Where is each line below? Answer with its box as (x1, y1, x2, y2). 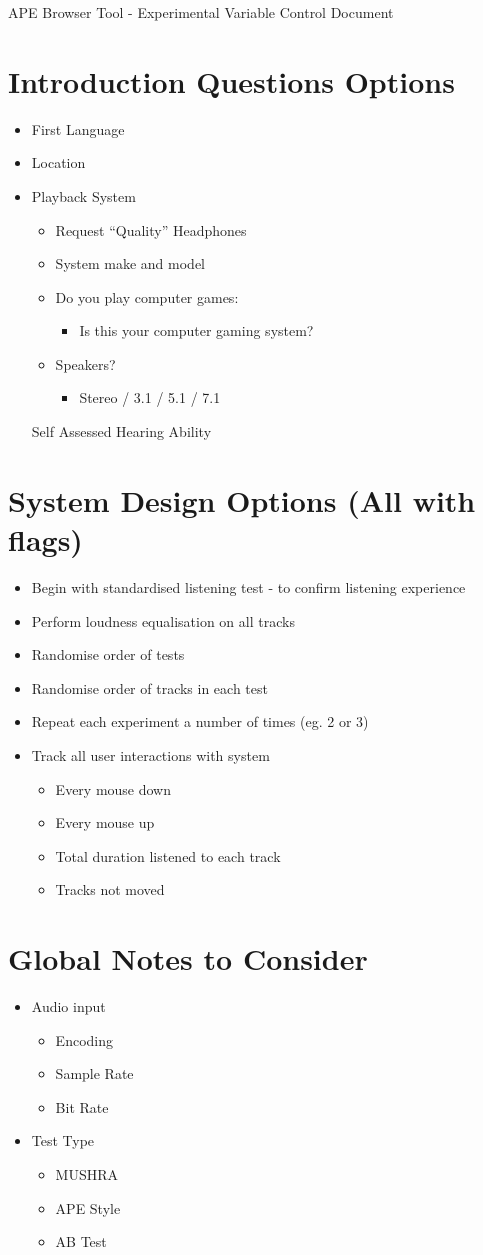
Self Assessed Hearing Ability (31, 421, 212, 442)
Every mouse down (55, 778, 172, 799)
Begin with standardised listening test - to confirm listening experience (31, 576, 466, 597)
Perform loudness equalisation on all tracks (31, 610, 295, 631)
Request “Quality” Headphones (55, 219, 247, 240)
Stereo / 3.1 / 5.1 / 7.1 (79, 387, 221, 408)
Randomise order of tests (31, 644, 185, 665)
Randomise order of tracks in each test (31, 677, 268, 698)
